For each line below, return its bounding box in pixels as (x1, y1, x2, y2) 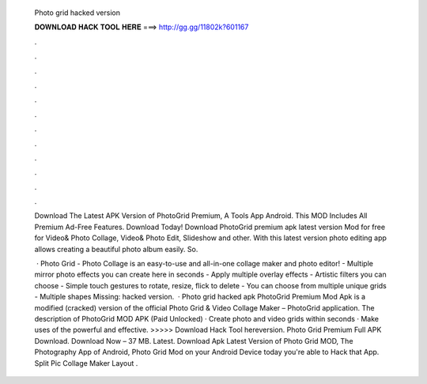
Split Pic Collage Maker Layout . (34, 358, 138, 367)
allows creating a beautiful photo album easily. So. (34, 244, 198, 254)
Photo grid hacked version (34, 8, 120, 17)
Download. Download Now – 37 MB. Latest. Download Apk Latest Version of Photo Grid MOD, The (34, 336, 353, 345)
